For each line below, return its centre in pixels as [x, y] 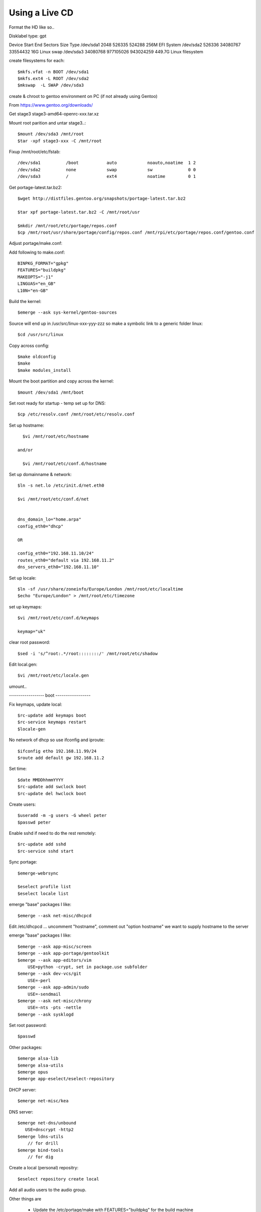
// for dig [40, 1157]
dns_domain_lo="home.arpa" [50, 519]
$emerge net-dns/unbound [47, 1123]
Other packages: [26, 1047]
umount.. [18, 686]
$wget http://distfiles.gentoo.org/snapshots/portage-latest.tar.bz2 [102, 198]
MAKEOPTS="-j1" [36, 277]
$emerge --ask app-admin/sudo [53, 987]
